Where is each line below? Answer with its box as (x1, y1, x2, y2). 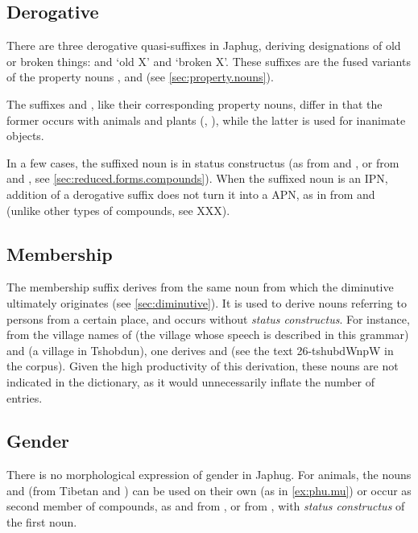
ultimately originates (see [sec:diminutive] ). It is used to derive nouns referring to (6, 294, 407, 311)
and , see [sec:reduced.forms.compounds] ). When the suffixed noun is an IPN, (6, 170, 388, 187)
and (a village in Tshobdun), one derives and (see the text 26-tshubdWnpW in (6, 341, 394, 358)
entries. (6, 389, 43, 406)
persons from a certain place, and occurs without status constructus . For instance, (6, 310, 410, 327)
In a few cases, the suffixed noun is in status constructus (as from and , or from (6, 154, 399, 171)
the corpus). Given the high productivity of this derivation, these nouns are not (6, 357, 399, 374)
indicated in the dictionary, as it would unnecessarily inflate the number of (6, 373, 375, 390)
